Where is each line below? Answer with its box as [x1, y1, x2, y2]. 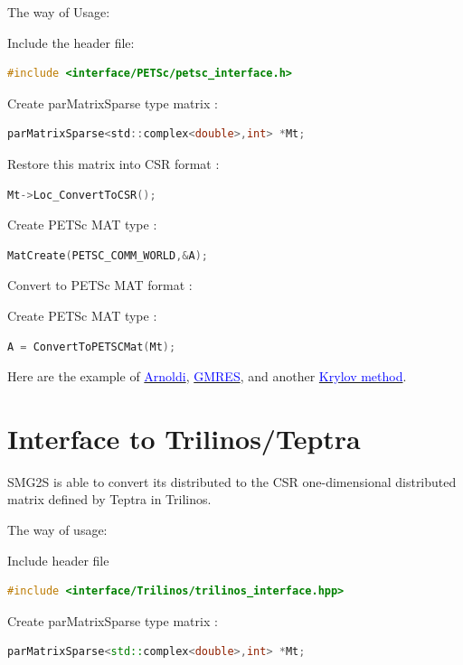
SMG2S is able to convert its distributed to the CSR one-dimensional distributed [7, 472, 457, 491]
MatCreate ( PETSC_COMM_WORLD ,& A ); [7, 248, 208, 262]
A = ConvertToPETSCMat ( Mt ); [7, 340, 176, 353]
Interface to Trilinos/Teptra [7, 419, 361, 456]
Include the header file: [7, 33, 135, 52]
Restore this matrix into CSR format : [7, 154, 220, 173]
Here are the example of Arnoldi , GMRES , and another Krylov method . [7, 367, 407, 386]
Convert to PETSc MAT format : [7, 276, 193, 295]
